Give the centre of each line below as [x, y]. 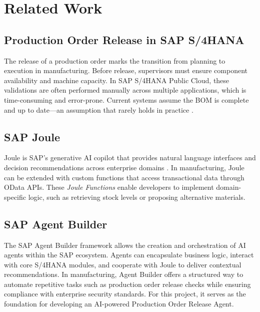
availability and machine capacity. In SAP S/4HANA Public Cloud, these [117, 80]
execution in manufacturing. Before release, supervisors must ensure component [126, 70]
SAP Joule [32, 136]
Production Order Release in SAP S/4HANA [124, 39]
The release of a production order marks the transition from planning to [115, 60]
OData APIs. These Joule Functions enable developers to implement [109, 187]
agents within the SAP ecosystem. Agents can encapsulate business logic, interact [129, 255]
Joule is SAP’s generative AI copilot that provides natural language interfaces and [130, 158]
